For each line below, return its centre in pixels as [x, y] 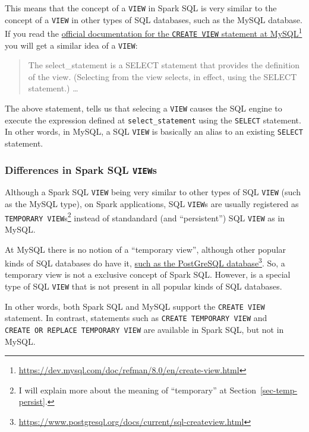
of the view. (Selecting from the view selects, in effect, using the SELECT [163, 76]
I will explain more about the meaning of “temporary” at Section [137, 390]
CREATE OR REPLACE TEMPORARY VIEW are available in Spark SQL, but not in [144, 330]
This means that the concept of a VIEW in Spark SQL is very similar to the [141, 8]
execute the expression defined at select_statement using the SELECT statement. [153, 120]
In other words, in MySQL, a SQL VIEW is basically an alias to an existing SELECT [154, 131]
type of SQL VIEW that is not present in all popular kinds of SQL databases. [144, 286]
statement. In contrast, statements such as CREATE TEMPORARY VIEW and [136, 318]
